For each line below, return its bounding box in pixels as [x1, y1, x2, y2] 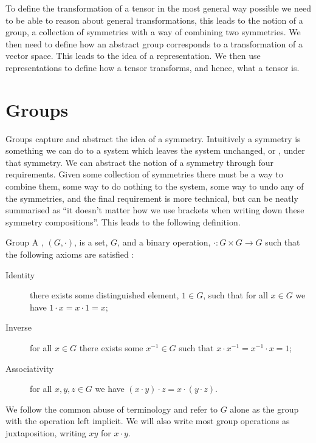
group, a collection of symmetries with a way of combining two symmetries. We [5, 26, 301, 38]
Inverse [5, 321, 32, 334]
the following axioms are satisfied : [5, 248, 134, 261]
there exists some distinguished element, [30, 289, 179, 301]
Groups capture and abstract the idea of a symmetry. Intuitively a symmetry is [5, 132, 301, 145]
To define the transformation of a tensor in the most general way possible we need [5, 2, 311, 14]
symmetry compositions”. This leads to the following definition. [5, 215, 241, 228]
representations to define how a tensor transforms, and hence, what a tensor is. [5, 61, 300, 74]
